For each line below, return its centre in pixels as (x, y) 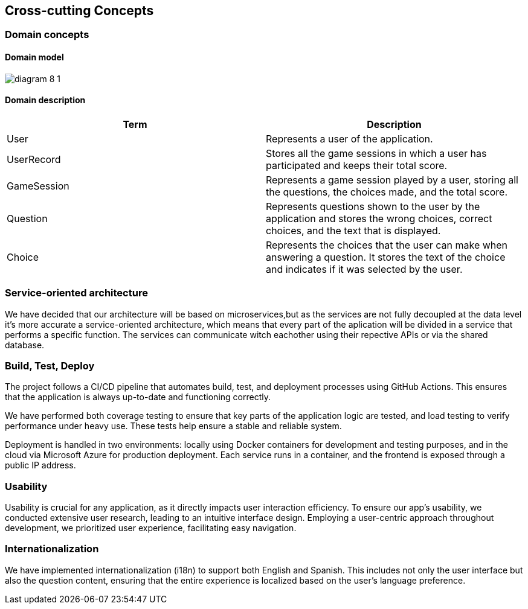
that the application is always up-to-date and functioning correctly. (138, 397)
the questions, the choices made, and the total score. (387, 192)
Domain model (34, 57)
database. (25, 345)
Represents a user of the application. (349, 139)
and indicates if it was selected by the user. (364, 269)
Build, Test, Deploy (50, 365)
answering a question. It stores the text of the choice (386, 257)
